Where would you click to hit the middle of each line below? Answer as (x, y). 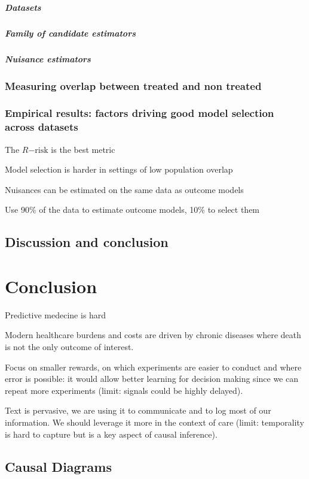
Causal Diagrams (59, 466)
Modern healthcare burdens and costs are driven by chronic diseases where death (153, 335)
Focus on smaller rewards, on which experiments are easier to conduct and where (153, 367)
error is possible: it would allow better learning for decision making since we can (152, 379)
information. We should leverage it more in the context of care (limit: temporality (154, 422)
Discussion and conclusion (87, 242)
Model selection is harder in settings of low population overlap (119, 169)
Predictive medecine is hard (56, 314)
